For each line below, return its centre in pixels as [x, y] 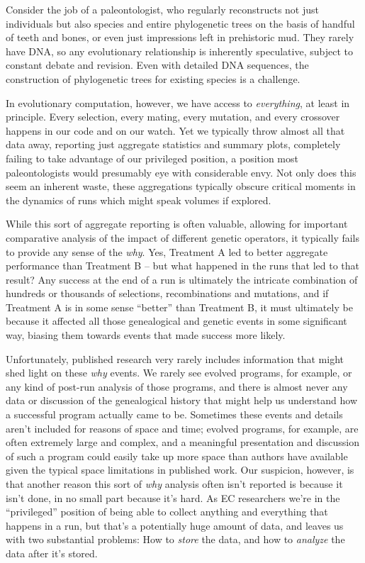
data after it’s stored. [52, 553]
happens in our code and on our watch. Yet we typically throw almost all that [175, 130]
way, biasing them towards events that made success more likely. [146, 335]
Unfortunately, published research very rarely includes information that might [175, 358]
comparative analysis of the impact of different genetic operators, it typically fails [183, 237]
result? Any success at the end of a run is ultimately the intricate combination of [182, 279]
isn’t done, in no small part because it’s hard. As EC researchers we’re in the [173, 497]
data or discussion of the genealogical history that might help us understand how [182, 400]
